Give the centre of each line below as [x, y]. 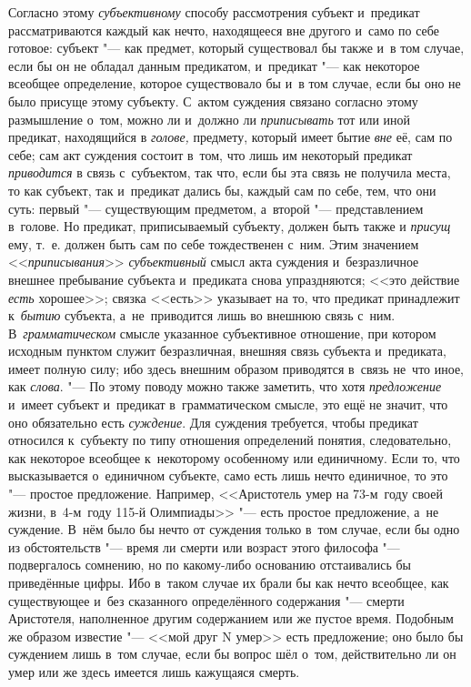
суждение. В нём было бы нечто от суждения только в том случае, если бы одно [234, 529]
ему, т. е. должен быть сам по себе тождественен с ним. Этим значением [214, 243]
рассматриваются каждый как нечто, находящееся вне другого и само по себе [224, 30]
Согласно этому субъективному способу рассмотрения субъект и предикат [214, 12]
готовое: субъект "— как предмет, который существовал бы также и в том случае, [236, 48]
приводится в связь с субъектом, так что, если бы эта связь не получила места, [230, 172]
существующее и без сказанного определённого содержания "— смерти [206, 600]
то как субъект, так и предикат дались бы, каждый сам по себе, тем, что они [222, 190]
